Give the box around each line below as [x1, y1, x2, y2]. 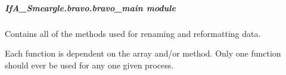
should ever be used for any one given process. [5, 58, 174, 71]
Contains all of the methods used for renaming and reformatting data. [5, 27, 261, 39]
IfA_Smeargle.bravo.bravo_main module [5, 1, 176, 14]
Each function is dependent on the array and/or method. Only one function [5, 47, 281, 60]
